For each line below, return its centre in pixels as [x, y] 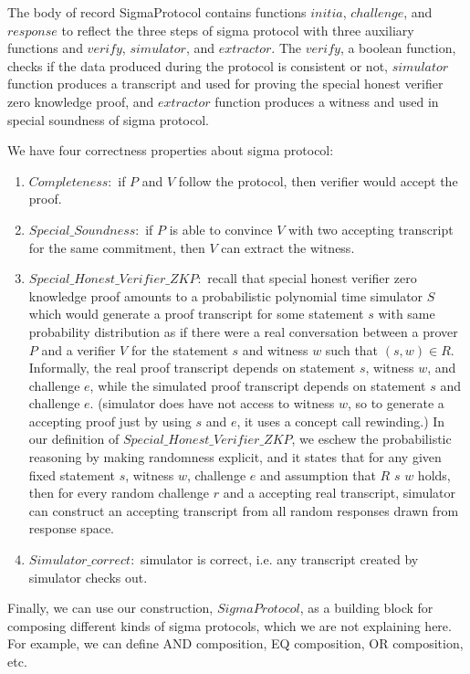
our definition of [74, 439]
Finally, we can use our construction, [110, 608]
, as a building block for [366, 608]
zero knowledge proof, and [81, 101]
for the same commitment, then [117, 247]
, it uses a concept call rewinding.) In [341, 421]
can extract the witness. [288, 247]
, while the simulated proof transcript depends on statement [258, 385]
